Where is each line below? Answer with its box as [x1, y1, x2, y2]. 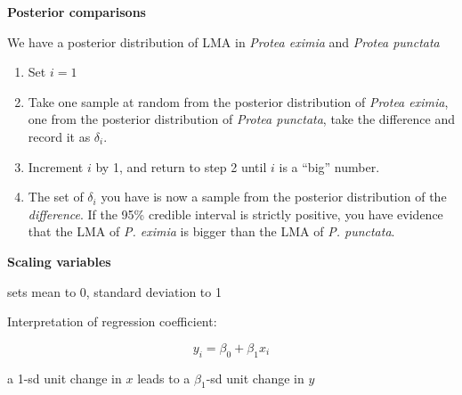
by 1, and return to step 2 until [95, 157, 267, 176]
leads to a [137, 368, 190, 387]
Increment [28, 157, 84, 176]
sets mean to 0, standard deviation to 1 [7, 282, 222, 300]
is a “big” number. [279, 157, 380, 176]
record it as [28, 127, 91, 145]
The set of [28, 187, 84, 206]
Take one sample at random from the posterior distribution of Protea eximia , [28, 92, 449, 111]
